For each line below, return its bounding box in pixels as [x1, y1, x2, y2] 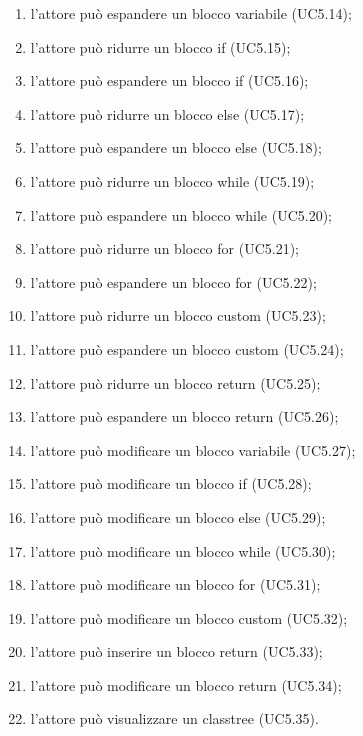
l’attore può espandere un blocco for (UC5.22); [30, 271, 317, 292]
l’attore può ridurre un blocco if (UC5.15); [30, 36, 291, 57]
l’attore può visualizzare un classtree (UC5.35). [30, 708, 319, 729]
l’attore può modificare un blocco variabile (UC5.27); [30, 439, 356, 460]
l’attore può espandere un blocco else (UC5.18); [30, 137, 322, 158]
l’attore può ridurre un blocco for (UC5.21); [30, 238, 299, 259]
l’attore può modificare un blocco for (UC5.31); [30, 574, 321, 595]
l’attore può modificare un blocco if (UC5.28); [30, 473, 312, 494]
